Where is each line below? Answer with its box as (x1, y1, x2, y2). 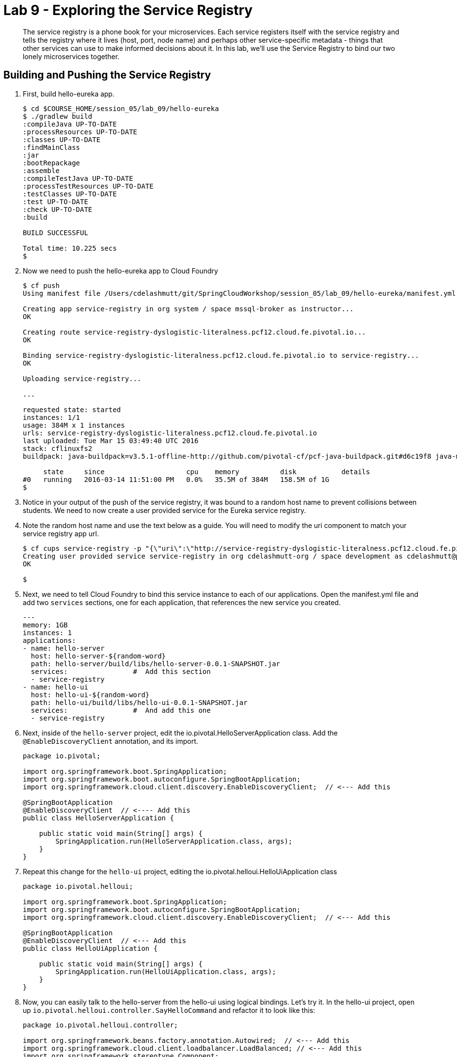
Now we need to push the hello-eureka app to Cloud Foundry (23, 266, 218, 275)
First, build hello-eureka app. (23, 89, 115, 98)
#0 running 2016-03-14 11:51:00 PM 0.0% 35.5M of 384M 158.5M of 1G (23, 475, 330, 483)
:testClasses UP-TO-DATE (23, 190, 117, 198)
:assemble (23, 166, 60, 175)
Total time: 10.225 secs (23, 244, 117, 252)
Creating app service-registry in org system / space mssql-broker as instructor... (23, 304, 354, 313)
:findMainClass (23, 143, 80, 151)
